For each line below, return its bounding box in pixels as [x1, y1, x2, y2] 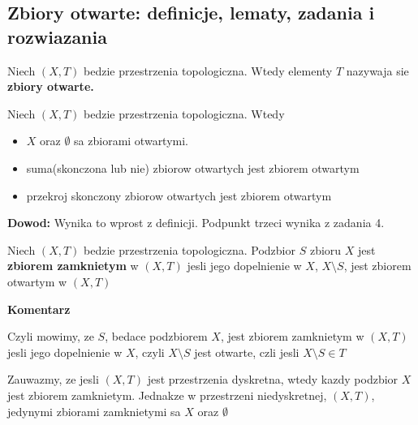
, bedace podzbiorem [105, 328, 208, 345]
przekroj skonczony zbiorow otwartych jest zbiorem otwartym [26, 187, 332, 204]
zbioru [309, 241, 342, 258]
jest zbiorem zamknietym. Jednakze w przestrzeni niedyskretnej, [7, 386, 327, 403]
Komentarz [7, 300, 71, 317]
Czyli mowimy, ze [7, 328, 94, 345]
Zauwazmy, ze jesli [7, 371, 99, 388]
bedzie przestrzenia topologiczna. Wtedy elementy [84, 62, 333, 79]
